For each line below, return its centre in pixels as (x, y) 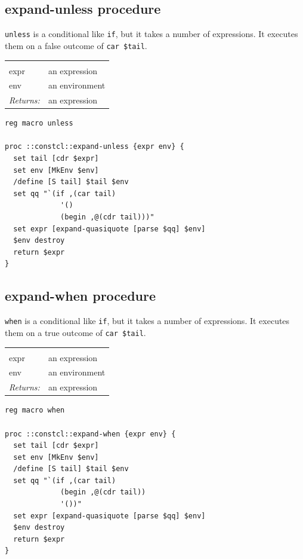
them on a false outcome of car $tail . (76, 45)
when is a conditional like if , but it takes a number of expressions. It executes (147, 321)
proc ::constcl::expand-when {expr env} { (90, 434)
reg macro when (35, 410)
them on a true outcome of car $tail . (75, 332)
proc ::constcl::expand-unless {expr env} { (95, 147)
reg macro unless (39, 123)
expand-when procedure (81, 296)
